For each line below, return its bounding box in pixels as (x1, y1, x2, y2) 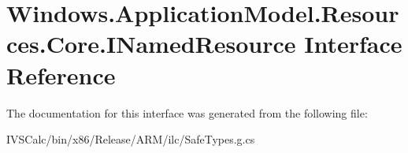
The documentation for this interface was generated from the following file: (6, 104, 368, 121)
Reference (6, 58, 116, 91)
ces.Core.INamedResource (6, 28, 296, 60)
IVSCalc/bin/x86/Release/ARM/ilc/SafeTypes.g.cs (6, 131, 255, 147)
